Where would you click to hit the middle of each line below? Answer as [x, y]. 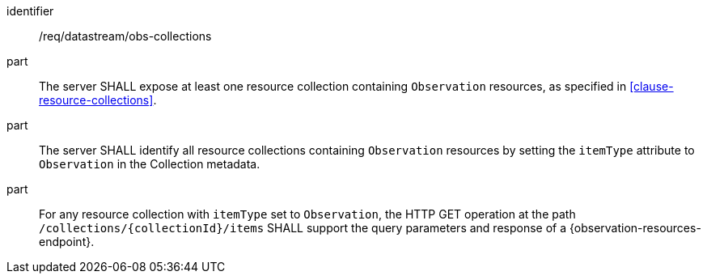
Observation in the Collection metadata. [150, 164]
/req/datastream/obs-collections [125, 36]
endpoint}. [67, 242]
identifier [30, 11]
